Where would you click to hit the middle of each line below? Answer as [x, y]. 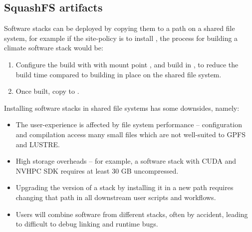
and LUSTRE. [38, 144]
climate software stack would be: [54, 48]
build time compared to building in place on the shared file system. [119, 74]
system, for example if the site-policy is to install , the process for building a [121, 38]
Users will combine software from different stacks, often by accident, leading [132, 214]
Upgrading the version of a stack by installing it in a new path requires [125, 187]
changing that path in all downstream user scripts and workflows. [116, 197]
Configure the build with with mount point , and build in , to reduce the [127, 64]
